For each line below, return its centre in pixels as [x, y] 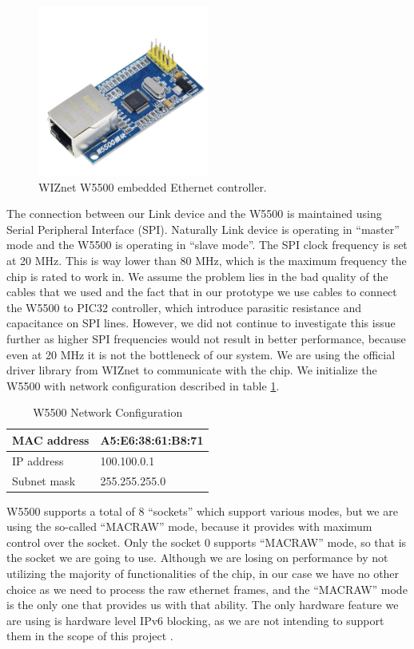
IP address [38, 460]
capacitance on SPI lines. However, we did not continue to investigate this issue [201, 323]
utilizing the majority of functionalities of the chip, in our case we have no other [203, 574]
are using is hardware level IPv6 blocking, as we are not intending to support [195, 620]
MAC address [51, 439]
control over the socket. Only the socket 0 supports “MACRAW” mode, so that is [207, 542]
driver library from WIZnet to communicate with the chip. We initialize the [192, 370]
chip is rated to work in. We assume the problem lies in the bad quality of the [197, 276]
